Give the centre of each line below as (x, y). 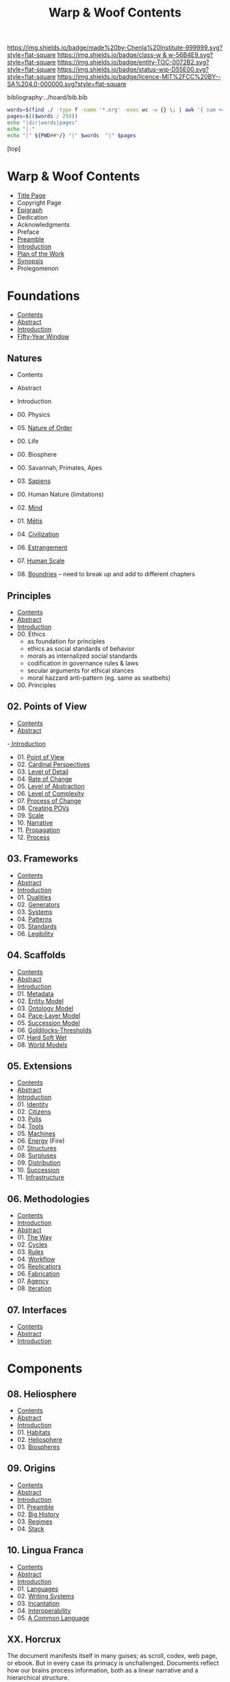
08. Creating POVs (43, 808)
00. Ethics (31, 634)
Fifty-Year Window (43, 337)
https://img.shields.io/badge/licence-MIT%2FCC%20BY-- (139, 77)
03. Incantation (38, 1603)
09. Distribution (39, 1163)
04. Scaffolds (37, 955)
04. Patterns (35, 919)
